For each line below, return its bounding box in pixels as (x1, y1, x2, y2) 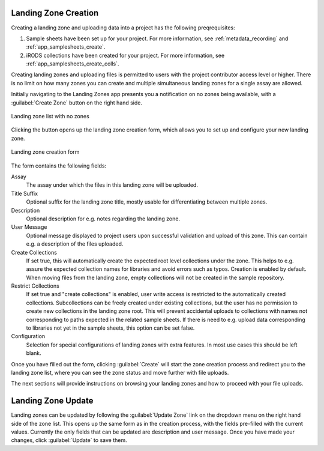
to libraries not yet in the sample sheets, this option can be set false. (26, 324, 195, 331)
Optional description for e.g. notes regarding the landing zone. (26, 215, 180, 222)
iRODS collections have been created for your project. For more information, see (26, 52, 225, 59)
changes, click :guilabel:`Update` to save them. (11, 437, 127, 444)
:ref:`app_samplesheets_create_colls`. (26, 60, 119, 67)
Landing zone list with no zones (11, 113, 89, 120)
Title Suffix (11, 190, 38, 197)
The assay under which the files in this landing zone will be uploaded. (26, 181, 198, 189)
